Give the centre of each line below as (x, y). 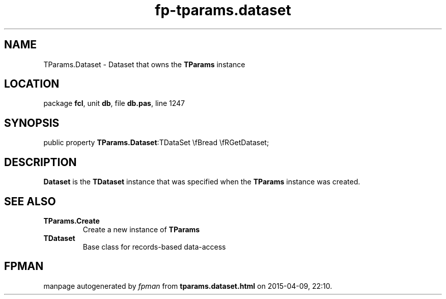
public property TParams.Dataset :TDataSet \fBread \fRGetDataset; (156, 143)
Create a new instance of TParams (141, 229)
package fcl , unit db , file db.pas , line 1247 (114, 103)
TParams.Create (72, 221)
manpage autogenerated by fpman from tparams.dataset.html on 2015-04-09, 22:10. (188, 286)
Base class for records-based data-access (154, 247)
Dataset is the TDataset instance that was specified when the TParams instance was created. (202, 182)
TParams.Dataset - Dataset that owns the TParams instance (144, 64)
